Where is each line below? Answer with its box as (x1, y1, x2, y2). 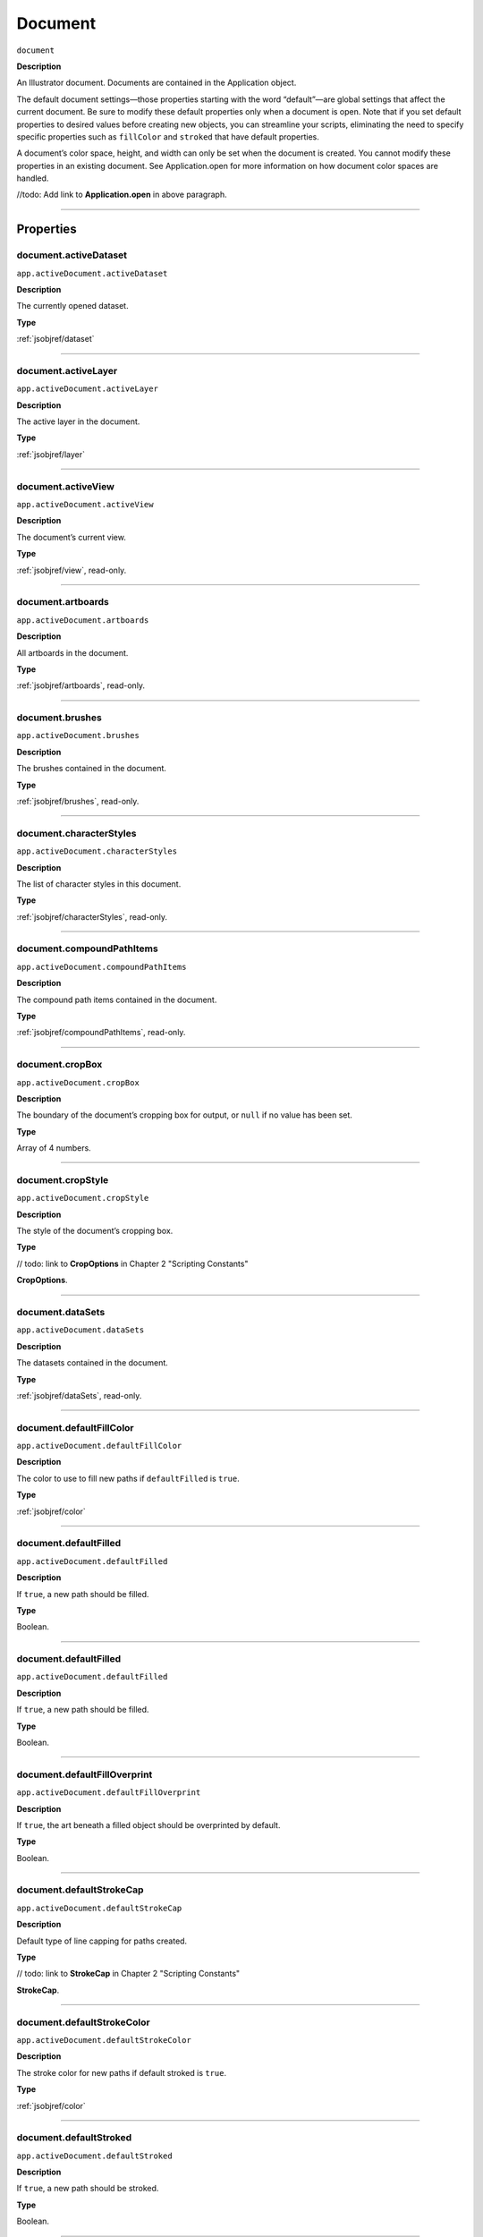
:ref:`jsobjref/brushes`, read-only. (16, 795, 140, 806)
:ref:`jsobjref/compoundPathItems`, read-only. (16, 1027, 186, 1038)
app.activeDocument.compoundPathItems (16, 962, 187, 972)
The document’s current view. (16, 532, 127, 542)
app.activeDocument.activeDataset (16, 268, 168, 278)
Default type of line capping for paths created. (16, 1935, 188, 1946)
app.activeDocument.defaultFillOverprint (16, 1788, 201, 1798)
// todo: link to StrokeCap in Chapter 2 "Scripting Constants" (16, 1969, 241, 1979)
